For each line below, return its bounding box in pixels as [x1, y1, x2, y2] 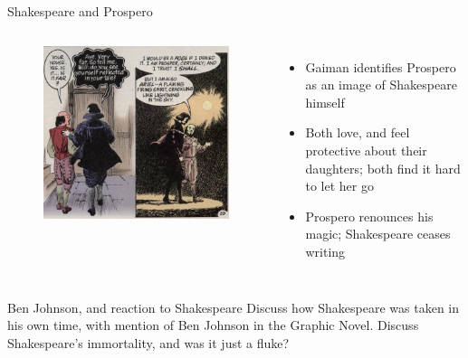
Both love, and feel [305, 123, 410, 142]
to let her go [305, 176, 374, 195]
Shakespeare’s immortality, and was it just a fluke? [7, 333, 290, 352]
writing [305, 241, 346, 260]
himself [305, 92, 345, 111]
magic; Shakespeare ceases [305, 224, 451, 243]
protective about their [305, 140, 427, 159]
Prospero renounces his [305, 206, 434, 225]
